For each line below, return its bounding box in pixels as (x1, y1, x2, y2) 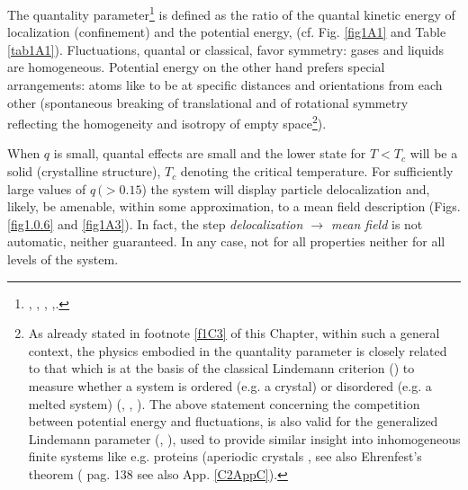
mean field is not (331, 214, 423, 233)
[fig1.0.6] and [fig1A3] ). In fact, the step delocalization (7, 214, 303, 233)
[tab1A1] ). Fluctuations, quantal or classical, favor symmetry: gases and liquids (7, 40, 445, 58)
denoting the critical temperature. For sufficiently (180, 162, 454, 181)
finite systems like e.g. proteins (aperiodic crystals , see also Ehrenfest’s (28, 447, 422, 466)
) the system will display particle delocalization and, (141, 179, 430, 198)
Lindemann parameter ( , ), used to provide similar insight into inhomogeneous (28, 429, 461, 448)
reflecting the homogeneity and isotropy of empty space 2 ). (7, 111, 327, 132)
